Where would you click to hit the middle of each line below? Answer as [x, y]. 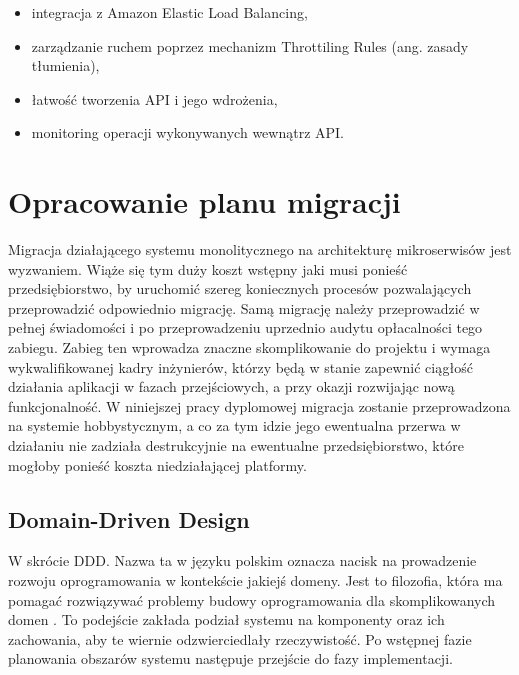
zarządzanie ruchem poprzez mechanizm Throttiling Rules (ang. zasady [250, 45]
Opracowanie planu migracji [204, 201]
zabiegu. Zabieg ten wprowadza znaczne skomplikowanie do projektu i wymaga [249, 347]
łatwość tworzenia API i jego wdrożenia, [154, 98]
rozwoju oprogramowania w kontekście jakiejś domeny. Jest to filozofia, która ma [255, 580]
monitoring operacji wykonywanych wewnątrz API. [188, 132]
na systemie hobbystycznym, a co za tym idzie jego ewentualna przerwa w [234, 425]
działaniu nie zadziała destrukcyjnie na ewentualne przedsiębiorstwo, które [236, 445]
